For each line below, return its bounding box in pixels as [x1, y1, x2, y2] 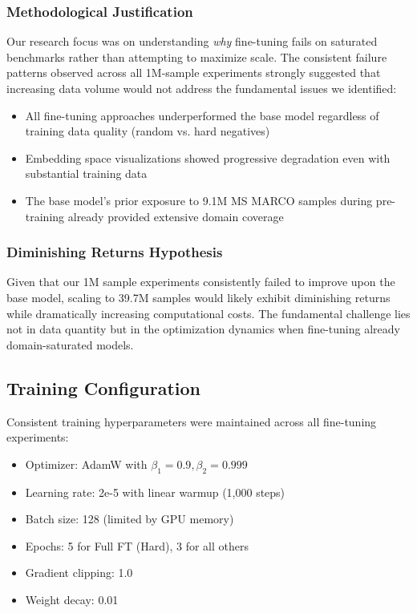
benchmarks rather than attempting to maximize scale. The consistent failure [6, 48, 387, 65]
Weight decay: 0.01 [25, 591, 119, 607]
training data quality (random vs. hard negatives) [25, 123, 270, 139]
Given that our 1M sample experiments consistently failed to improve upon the [6, 273, 395, 290]
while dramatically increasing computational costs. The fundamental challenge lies [6, 304, 411, 321]
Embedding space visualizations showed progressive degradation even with [25, 149, 391, 166]
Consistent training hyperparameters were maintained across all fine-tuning [6, 413, 377, 430]
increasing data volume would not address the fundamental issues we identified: [6, 80, 397, 96]
